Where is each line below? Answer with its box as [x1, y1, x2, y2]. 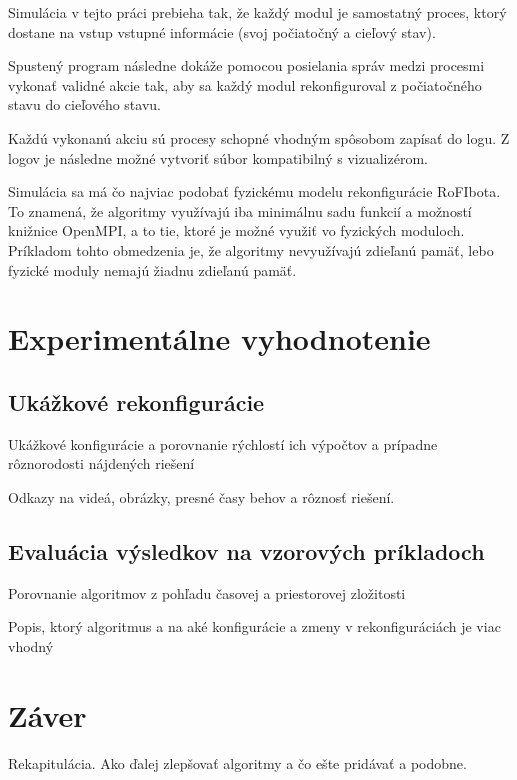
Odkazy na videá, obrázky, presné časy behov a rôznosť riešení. [8, 486, 395, 507]
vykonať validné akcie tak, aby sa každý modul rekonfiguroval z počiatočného [8, 74, 482, 95]
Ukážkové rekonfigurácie [8, 386, 265, 417]
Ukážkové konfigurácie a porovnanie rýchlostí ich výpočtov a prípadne [8, 433, 438, 454]
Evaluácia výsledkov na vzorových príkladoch [8, 535, 485, 566]
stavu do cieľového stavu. [8, 94, 161, 115]
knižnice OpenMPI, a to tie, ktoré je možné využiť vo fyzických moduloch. [8, 220, 465, 241]
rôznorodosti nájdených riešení [8, 453, 195, 474]
